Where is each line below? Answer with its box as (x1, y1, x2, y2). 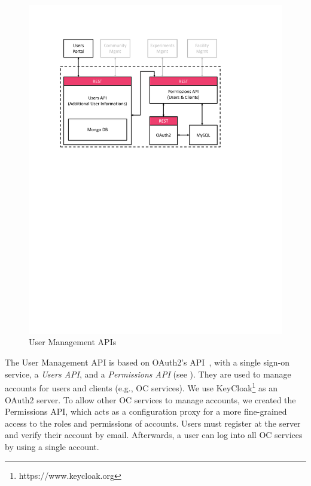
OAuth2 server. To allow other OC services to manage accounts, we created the (5, 393, 296, 406)
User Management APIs (29, 336, 117, 348)
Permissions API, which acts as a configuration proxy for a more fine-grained (5, 405, 287, 418)
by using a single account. (5, 440, 99, 452)
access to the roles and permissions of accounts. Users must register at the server (5, 416, 301, 429)
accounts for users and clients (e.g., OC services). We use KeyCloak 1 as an (5, 380, 278, 394)
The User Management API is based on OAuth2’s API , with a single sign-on (5, 356, 290, 369)
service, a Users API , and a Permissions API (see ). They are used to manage (5, 367, 291, 380)
